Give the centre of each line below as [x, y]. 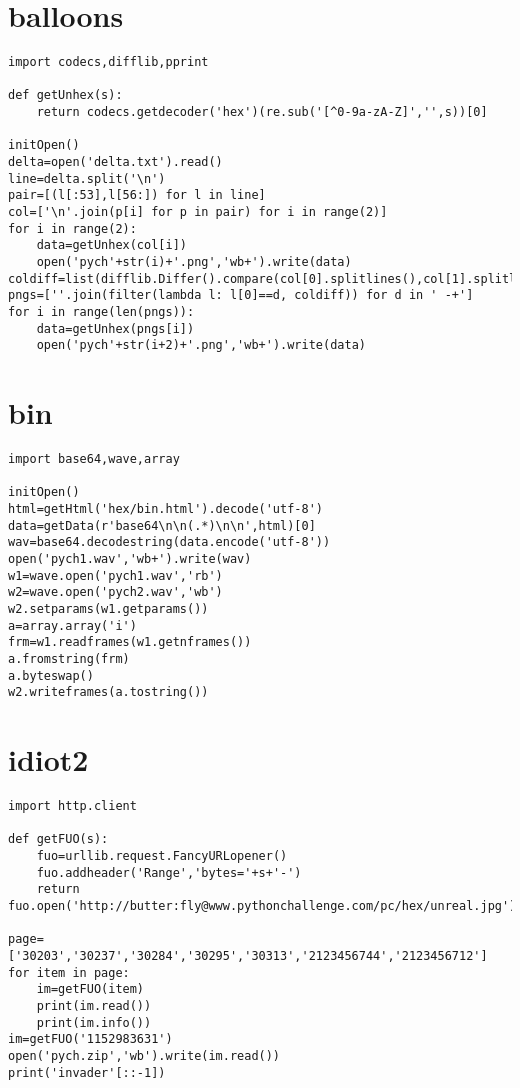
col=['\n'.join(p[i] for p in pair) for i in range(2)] [198, 212]
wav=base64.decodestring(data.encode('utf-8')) [169, 542]
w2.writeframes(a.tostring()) [108, 692]
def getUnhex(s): [65, 95]
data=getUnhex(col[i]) [111, 245]
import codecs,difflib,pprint [108, 62]
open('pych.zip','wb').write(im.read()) [144, 1055]
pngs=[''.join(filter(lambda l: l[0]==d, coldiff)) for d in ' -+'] [241, 295]
